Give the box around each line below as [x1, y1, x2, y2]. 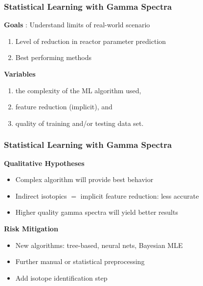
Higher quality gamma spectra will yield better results [15, 207, 178, 217]
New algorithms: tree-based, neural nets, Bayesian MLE [15, 240, 183, 250]
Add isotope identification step [15, 272, 108, 283]
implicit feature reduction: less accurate [80, 190, 199, 201]
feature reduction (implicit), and [15, 102, 113, 112]
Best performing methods [15, 52, 92, 62]
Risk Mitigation [4, 223, 58, 233]
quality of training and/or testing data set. [15, 118, 144, 128]
